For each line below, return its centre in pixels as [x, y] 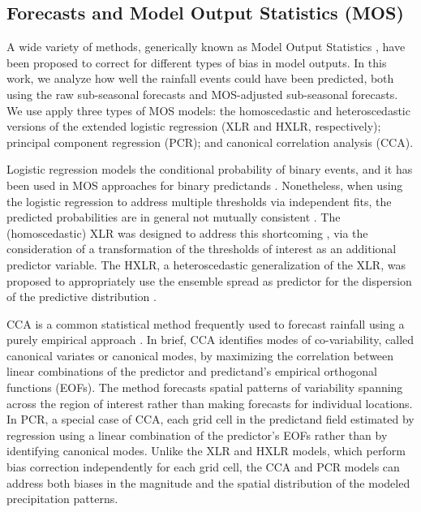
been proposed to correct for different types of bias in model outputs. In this [197, 62]
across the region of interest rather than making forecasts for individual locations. [210, 403]
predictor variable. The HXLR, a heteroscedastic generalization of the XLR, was [206, 264]
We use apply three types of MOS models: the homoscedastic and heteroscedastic [208, 110]
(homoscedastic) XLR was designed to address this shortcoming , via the [187, 232]
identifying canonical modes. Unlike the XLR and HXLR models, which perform [206, 451]
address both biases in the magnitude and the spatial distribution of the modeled [208, 482]
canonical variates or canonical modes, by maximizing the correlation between [200, 355]
